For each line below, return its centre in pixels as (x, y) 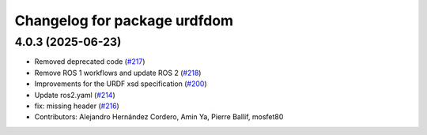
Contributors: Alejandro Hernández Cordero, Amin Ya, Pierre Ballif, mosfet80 (159, 117)
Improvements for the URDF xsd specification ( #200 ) (121, 84)
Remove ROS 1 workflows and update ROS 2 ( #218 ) (118, 73)
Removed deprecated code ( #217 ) (90, 62)
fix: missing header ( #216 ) (77, 106)
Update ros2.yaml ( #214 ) (75, 95)
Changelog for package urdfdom (124, 21)
